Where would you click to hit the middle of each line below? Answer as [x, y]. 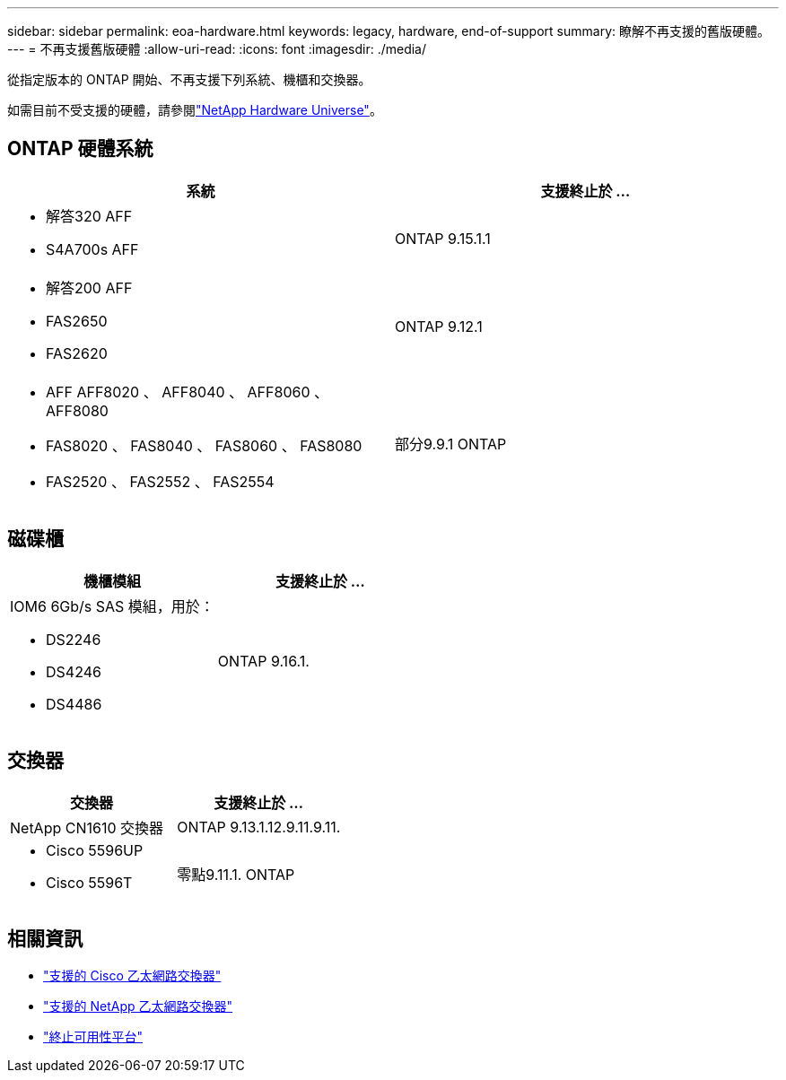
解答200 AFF [89, 287]
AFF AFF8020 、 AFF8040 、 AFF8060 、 [187, 392]
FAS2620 [77, 353]
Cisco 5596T [89, 882]
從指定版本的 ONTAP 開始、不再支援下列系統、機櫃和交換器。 [189, 79]
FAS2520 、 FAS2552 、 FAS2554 [160, 481]
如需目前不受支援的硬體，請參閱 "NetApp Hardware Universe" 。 [195, 110]
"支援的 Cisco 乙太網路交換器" [132, 976]
